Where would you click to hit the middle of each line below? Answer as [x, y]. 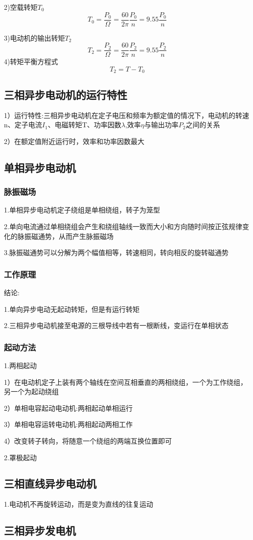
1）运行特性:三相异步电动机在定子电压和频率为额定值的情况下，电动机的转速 [126, 115]
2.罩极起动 [20, 457]
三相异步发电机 [40, 530]
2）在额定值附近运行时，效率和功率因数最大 [74, 141]
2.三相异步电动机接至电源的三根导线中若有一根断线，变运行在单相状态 [116, 325]
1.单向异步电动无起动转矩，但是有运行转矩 [72, 309]
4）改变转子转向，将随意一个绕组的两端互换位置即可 [88, 440]
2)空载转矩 [21, 7]
